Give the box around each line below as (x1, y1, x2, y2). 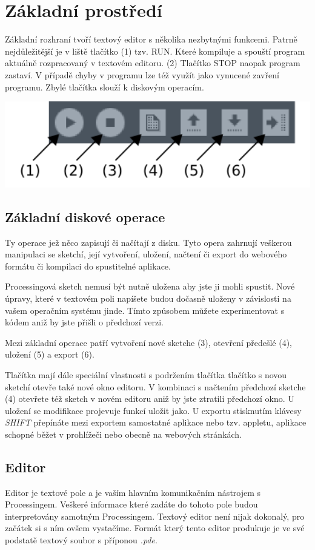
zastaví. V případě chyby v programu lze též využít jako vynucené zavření (5, 68, 279, 81)
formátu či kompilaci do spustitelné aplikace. (5, 259, 171, 272)
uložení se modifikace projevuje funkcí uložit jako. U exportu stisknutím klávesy (5, 404, 302, 416)
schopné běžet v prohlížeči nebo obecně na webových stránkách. (5, 427, 242, 440)
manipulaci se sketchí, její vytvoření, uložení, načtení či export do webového (5, 248, 287, 260)
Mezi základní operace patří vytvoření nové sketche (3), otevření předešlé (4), (5, 336, 292, 348)
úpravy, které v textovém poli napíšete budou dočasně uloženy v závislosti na (5, 291, 291, 304)
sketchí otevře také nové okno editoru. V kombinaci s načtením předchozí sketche (5, 380, 306, 393)
